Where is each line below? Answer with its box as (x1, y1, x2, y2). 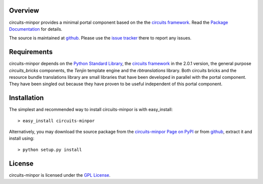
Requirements (9, 48, 53, 56)
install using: (9, 135, 35, 141)
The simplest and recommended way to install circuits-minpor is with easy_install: (9, 107, 173, 112)
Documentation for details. (9, 26, 63, 32)
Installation (9, 94, 44, 102)
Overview (9, 6, 39, 15)
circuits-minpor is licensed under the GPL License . (9, 172, 111, 178)
